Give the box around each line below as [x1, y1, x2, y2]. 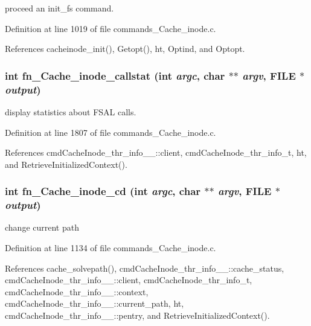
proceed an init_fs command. [5, 2, 114, 14]
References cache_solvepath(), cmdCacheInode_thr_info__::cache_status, [5, 261, 284, 274]
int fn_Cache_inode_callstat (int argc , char [5, 68, 225, 83]
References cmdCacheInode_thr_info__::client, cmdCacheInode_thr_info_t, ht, [5, 146, 307, 159]
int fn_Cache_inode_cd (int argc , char [5, 184, 201, 199]
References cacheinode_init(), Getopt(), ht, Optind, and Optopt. [5, 42, 245, 55]
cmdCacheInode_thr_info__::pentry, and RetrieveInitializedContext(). [5, 309, 270, 321]
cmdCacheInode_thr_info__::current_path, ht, [5, 297, 184, 310]
